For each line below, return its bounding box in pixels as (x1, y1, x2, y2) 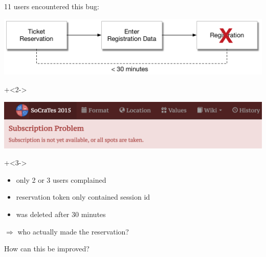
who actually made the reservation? (17, 226, 129, 237)
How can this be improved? (4, 243, 90, 254)
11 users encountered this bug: (4, 1, 99, 11)
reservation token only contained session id (16, 191, 150, 202)
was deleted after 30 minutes (16, 208, 106, 219)
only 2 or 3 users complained (16, 174, 106, 185)
